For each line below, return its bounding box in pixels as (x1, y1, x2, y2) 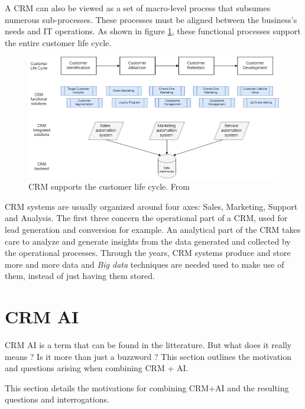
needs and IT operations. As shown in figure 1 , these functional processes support (5, 25, 301, 37)
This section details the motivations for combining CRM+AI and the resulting (5, 381, 289, 394)
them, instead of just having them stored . (5, 270, 155, 282)
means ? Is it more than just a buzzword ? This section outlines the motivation (5, 350, 292, 362)
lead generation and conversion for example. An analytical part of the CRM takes (5, 223, 301, 236)
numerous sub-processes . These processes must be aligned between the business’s (5, 13, 297, 25)
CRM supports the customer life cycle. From (28, 180, 190, 193)
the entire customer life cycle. (5, 36, 112, 48)
